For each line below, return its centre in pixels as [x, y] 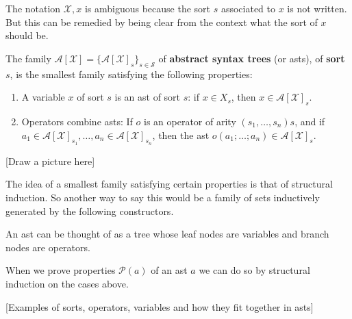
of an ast [169, 270]
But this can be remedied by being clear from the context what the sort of [162, 22]
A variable [43, 97]
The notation [33, 8]
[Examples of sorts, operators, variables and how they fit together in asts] [160, 306]
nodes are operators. [48, 247]
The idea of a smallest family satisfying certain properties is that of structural [169, 184]
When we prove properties [61, 270]
